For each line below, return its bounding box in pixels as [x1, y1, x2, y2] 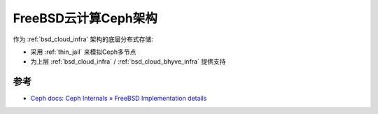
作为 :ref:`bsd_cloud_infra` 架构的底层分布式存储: [13, 35, 153, 43]
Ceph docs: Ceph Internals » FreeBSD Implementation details [30, 94, 207, 103]
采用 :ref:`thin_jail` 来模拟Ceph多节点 [30, 48, 136, 56]
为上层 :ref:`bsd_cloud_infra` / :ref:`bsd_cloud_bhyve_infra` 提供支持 [30, 57, 226, 66]
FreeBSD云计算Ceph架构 [13, 10, 157, 26]
